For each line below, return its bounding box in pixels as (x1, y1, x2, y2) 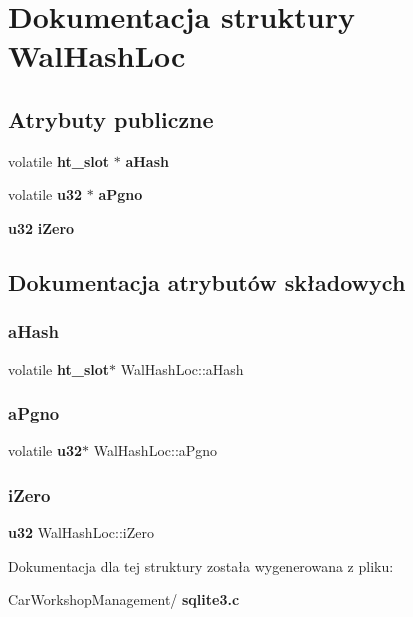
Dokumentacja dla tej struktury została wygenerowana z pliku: (8, 555, 394, 576)
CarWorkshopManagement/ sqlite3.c (8, 589, 240, 610)
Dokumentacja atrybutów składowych (8, 266, 406, 297)
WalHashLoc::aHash (120, 358, 244, 379)
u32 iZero (8, 217, 75, 238)
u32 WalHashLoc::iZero (8, 522, 154, 543)
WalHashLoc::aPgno (93, 440, 218, 461)
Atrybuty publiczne (8, 103, 214, 134)
